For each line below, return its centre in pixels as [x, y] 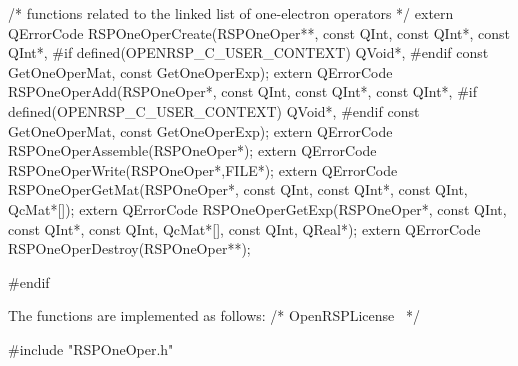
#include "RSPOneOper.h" [91, 348]
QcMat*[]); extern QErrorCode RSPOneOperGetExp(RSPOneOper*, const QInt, [257, 208]
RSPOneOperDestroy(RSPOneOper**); [129, 248]
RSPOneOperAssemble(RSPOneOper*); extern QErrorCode [192, 150]
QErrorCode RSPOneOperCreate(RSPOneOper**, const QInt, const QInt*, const [259, 32]
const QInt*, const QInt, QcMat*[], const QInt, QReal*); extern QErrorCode [244, 228]
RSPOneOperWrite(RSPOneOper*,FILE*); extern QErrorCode [203, 169]
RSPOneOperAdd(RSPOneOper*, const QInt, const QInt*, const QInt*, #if [242, 91]
